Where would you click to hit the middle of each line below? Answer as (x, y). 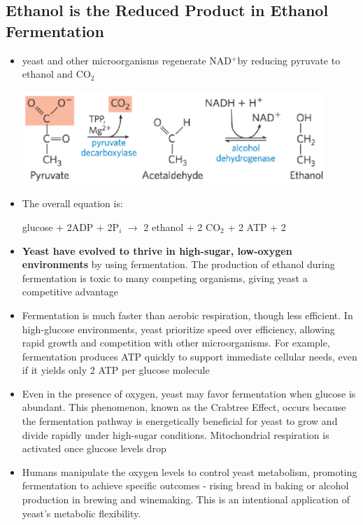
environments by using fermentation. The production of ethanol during (178, 264)
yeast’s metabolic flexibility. (81, 513)
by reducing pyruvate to (289, 60)
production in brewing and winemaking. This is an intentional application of (186, 499)
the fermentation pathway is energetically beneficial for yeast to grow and (180, 421)
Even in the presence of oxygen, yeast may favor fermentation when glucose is (189, 393)
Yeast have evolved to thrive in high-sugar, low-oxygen (157, 250)
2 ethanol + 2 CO (182, 226)
